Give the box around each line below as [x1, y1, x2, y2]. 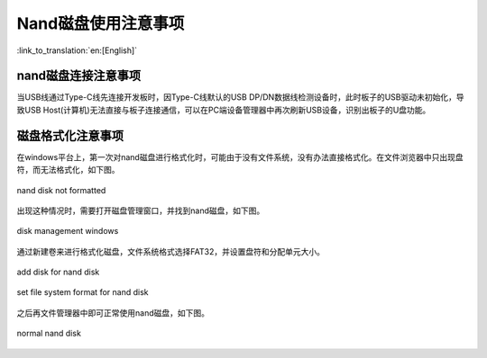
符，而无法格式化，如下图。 [16, 165, 120, 175]
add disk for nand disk [16, 266, 100, 278]
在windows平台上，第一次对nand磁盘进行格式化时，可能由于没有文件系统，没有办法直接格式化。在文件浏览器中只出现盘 [16, 151, 464, 162]
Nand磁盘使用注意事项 [16, 13, 185, 33]
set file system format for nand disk [16, 287, 149, 298]
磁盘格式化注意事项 [16, 128, 124, 143]
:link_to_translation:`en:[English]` [16, 45, 138, 56]
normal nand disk [16, 328, 81, 339]
